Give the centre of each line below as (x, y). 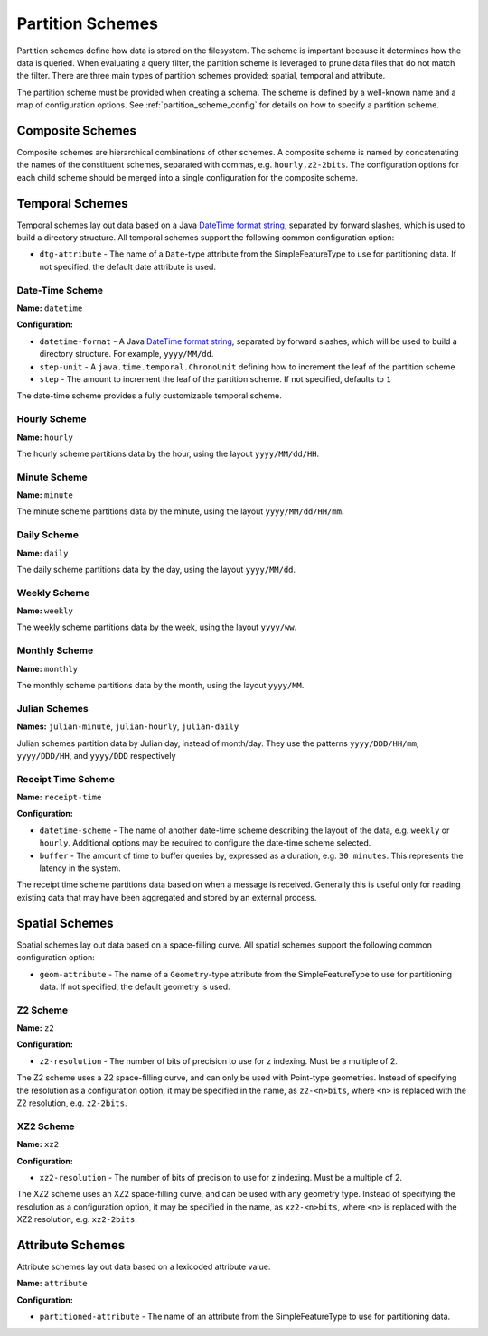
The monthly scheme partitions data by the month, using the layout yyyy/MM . (160, 686)
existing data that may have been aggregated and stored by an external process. (167, 897)
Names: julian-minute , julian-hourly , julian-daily (128, 726)
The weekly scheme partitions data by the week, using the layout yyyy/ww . (157, 627)
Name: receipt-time (59, 797)
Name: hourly (45, 437)
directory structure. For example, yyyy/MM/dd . (127, 354)
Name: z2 (35, 1028)
